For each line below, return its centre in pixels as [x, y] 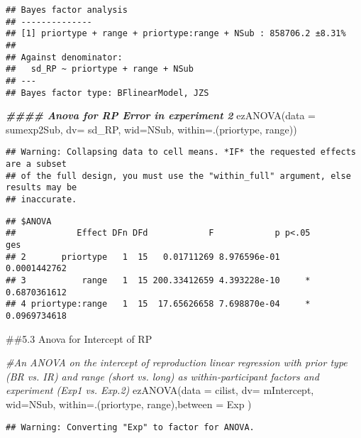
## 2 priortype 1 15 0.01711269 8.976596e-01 [143, 257]
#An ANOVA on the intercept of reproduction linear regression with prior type [177, 362]
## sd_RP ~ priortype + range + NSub [100, 69]
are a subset [36, 164]
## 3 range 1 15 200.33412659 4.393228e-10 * [158, 280]
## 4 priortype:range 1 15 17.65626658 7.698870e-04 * [158, 304]
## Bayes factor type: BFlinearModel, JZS [107, 93]
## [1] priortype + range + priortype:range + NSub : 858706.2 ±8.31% [176, 34]
